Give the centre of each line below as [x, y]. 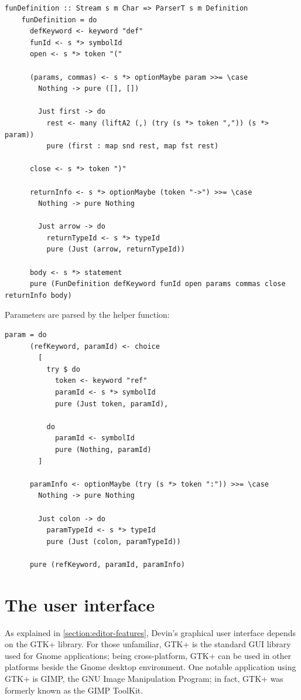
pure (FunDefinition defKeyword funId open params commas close [158, 284]
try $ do [63, 369]
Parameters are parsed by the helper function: [87, 315]
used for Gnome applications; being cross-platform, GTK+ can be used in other [148, 655]
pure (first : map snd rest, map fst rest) [133, 146]
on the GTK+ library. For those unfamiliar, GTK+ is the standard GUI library [148, 644]
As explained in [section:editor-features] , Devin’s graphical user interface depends [150, 632]
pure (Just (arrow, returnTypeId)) [116, 249]
